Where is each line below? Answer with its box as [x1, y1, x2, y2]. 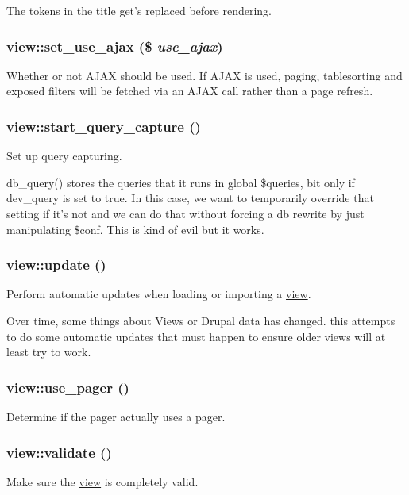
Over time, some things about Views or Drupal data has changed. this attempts [6, 313, 395, 328]
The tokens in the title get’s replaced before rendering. [6, 2, 272, 18]
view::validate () [6, 442, 112, 462]
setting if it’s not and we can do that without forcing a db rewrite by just [6, 205, 365, 221]
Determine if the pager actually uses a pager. [6, 409, 226, 424]
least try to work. [6, 343, 91, 360]
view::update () [6, 255, 106, 274]
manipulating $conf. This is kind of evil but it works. [6, 221, 264, 237]
